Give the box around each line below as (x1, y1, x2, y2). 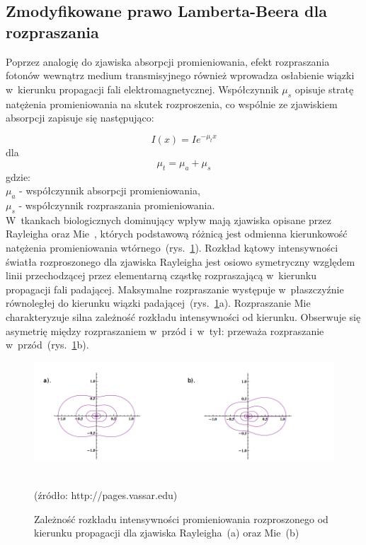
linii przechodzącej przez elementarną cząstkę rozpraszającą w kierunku (6, 268, 317, 283)
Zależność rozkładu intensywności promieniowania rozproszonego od (34, 511, 328, 526)
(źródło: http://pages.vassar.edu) (34, 488, 178, 503)
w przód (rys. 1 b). (6, 337, 89, 352)
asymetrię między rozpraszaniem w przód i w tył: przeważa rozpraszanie (6, 323, 324, 338)
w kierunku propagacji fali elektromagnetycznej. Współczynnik (6, 81, 279, 96)
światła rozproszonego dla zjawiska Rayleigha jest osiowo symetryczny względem (6, 254, 355, 269)
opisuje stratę (294, 81, 354, 96)
